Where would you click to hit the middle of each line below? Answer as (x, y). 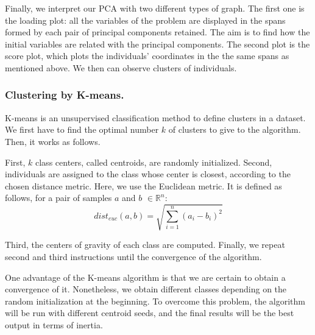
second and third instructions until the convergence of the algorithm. (133, 257)
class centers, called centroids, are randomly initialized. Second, (154, 162)
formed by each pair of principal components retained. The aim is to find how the (157, 32)
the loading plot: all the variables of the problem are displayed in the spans (145, 20)
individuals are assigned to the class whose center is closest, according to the (148, 174)
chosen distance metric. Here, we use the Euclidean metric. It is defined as (143, 185)
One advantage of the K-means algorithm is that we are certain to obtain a (145, 277)
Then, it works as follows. (53, 141)
